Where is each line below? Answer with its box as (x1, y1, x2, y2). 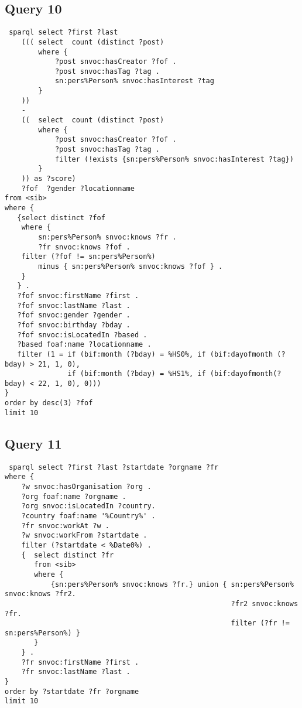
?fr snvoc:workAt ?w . (21, 521, 109, 530)
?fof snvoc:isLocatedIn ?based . (17, 330, 147, 339)
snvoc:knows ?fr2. (5, 590, 76, 598)
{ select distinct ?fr (21, 550, 114, 559)
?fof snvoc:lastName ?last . (17, 301, 131, 310)
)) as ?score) (21, 175, 76, 183)
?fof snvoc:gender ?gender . (17, 311, 131, 320)
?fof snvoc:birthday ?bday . (17, 320, 131, 329)
